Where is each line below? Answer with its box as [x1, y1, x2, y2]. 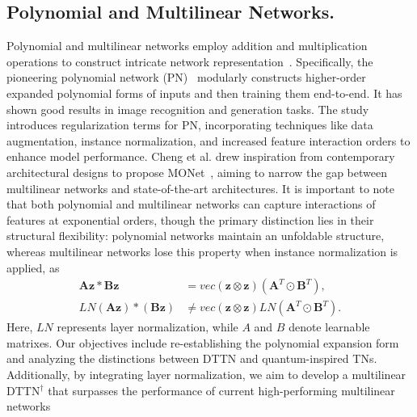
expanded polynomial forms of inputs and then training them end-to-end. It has [6, 84, 402, 101]
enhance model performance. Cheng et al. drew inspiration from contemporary [6, 148, 395, 165]
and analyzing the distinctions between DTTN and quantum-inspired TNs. [6, 350, 377, 367]
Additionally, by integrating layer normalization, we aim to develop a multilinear [6, 365, 406, 382]
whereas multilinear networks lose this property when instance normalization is [6, 242, 398, 259]
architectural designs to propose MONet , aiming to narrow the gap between [6, 163, 387, 180]
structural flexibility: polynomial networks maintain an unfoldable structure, [6, 227, 385, 244]
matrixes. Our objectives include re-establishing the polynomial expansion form [6, 334, 399, 351]
